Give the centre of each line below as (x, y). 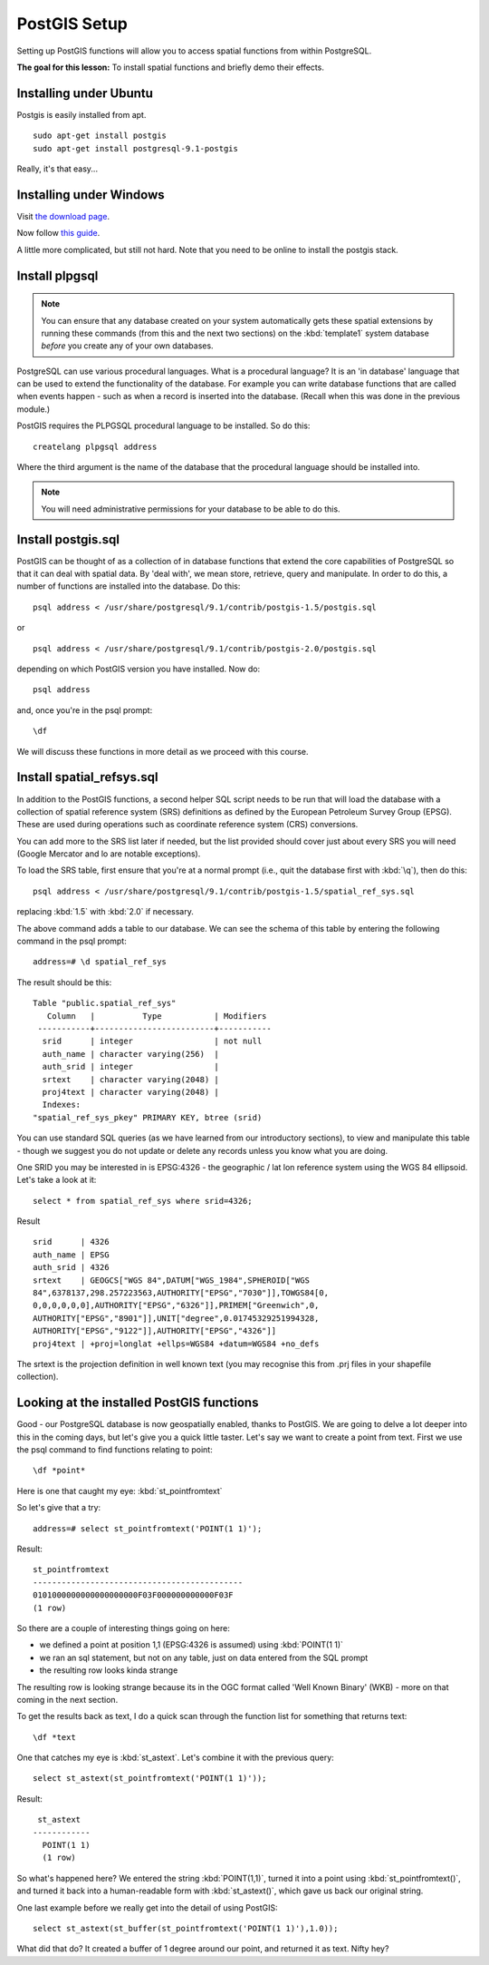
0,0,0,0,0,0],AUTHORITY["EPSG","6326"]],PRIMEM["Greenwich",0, (176, 1305)
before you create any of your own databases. (127, 346)
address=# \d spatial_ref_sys (100, 962)
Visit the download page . (63, 216)
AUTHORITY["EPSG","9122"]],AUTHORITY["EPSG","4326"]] (154, 1331)
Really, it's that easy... (58, 169)
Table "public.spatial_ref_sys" (105, 1003)
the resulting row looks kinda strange (109, 1670)
